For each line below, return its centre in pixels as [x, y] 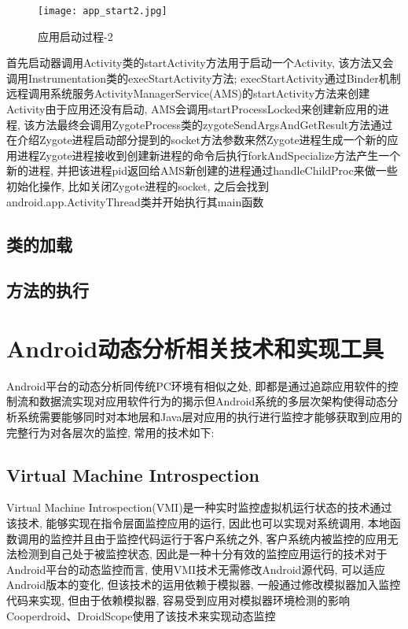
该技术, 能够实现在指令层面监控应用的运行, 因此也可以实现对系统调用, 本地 [198, 523]
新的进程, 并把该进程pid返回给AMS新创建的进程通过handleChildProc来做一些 [202, 170]
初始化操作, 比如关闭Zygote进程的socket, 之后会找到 [138, 186]
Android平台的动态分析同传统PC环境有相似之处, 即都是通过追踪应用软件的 [197, 385]
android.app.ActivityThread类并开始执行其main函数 [135, 201]
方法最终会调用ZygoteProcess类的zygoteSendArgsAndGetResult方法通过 [214, 124]
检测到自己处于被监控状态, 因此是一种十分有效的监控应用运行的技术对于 [202, 554]
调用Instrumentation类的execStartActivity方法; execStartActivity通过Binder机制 [204, 78]
